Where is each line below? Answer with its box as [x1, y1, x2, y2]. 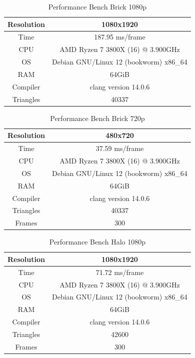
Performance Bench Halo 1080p [49, 236, 146, 247]
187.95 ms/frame [94, 31, 145, 42]
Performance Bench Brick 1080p [48, 1, 147, 11]
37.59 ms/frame [95, 143, 144, 153]
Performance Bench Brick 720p [50, 112, 145, 123]
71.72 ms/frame [95, 266, 144, 277]
